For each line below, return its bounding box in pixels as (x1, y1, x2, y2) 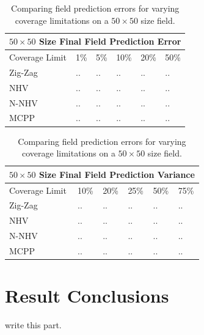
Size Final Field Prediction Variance (38, 167, 195, 180)
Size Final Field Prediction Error (38, 35, 181, 48)
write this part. (5, 318, 62, 331)
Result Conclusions (5, 283, 169, 308)
